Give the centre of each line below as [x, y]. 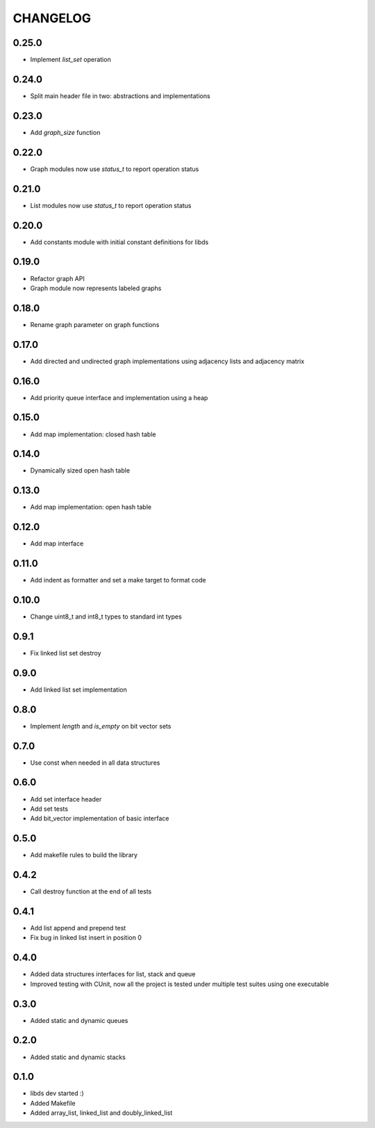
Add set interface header [66, 799]
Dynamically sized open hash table [80, 470]
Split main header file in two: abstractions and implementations [120, 96]
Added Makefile [53, 1103]
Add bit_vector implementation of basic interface [100, 818]
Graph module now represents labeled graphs [96, 288]
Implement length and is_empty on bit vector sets [101, 726]
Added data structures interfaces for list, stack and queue [113, 974]
